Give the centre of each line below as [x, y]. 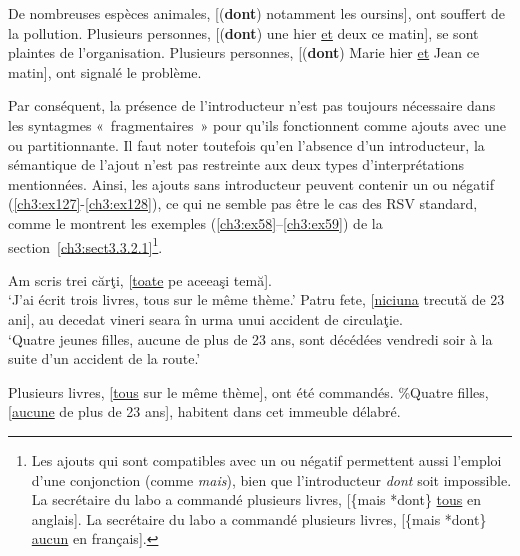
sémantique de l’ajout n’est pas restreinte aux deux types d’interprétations [236, 164]
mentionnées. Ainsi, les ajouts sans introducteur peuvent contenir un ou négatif [251, 183]
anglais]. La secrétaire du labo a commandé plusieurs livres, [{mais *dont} [259, 518]
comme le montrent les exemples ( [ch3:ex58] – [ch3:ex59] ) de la [195, 222]
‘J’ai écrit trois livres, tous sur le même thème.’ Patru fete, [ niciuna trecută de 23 [256, 299]
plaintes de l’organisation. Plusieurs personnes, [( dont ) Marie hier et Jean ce [244, 52]
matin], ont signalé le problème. [105, 71]
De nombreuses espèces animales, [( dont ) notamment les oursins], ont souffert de [257, 13]
